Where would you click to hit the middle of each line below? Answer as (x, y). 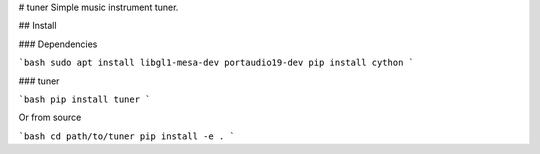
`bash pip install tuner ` (84, 99)
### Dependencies (58, 44)
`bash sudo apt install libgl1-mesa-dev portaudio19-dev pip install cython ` (216, 63)
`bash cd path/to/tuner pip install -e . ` (126, 136)
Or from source (50, 117)
